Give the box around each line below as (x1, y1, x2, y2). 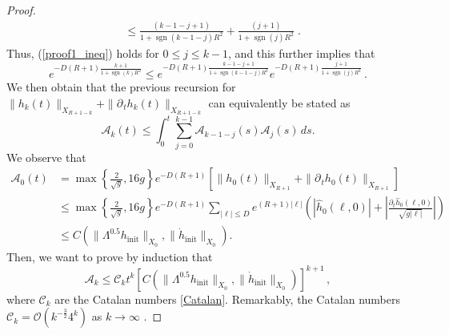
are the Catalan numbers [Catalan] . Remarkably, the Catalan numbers (54, 290, 401, 307)
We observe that (6, 148, 86, 165)
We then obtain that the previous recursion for (6, 79, 236, 95)
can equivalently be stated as (208, 94, 351, 111)
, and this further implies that (228, 44, 375, 61)
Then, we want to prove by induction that (6, 248, 213, 265)
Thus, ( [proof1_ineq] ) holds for (6, 44, 159, 61)
